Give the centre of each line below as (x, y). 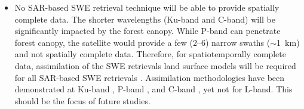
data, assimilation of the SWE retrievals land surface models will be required (155, 65)
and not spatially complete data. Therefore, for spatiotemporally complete (150, 54)
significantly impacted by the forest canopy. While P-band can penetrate (148, 31)
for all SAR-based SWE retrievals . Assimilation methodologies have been (150, 77)
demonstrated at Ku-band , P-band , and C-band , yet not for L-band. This (153, 89)
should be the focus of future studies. (82, 100)
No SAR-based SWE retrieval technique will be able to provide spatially (147, 7)
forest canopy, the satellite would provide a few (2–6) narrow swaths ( (142, 42)
